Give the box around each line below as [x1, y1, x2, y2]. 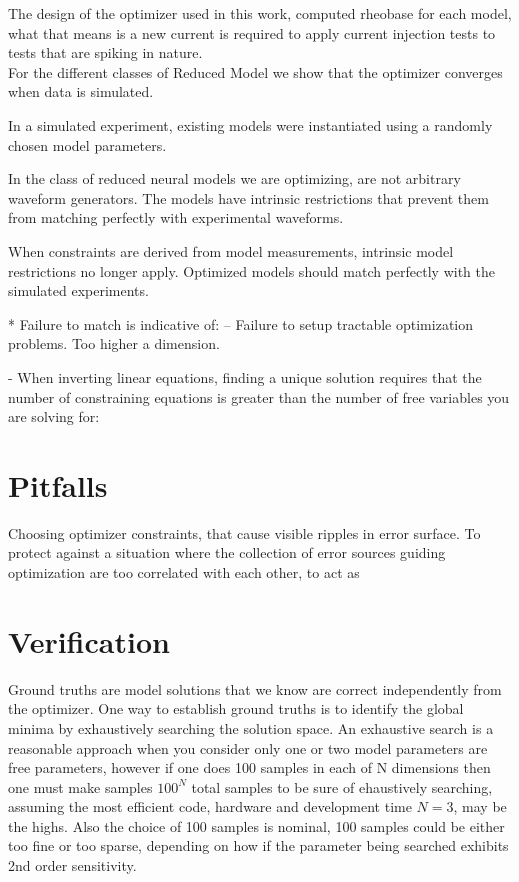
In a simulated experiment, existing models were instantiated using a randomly [8, 114, 493, 135]
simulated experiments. [8, 280, 149, 301]
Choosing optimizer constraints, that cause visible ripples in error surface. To [8, 522, 481, 543]
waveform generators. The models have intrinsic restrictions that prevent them [8, 187, 489, 208]
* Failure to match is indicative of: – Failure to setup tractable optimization [8, 313, 474, 334]
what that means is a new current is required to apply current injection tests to [8, 22, 496, 43]
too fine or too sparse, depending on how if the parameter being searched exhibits [8, 835, 509, 856]
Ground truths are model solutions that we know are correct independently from [8, 678, 502, 699]
